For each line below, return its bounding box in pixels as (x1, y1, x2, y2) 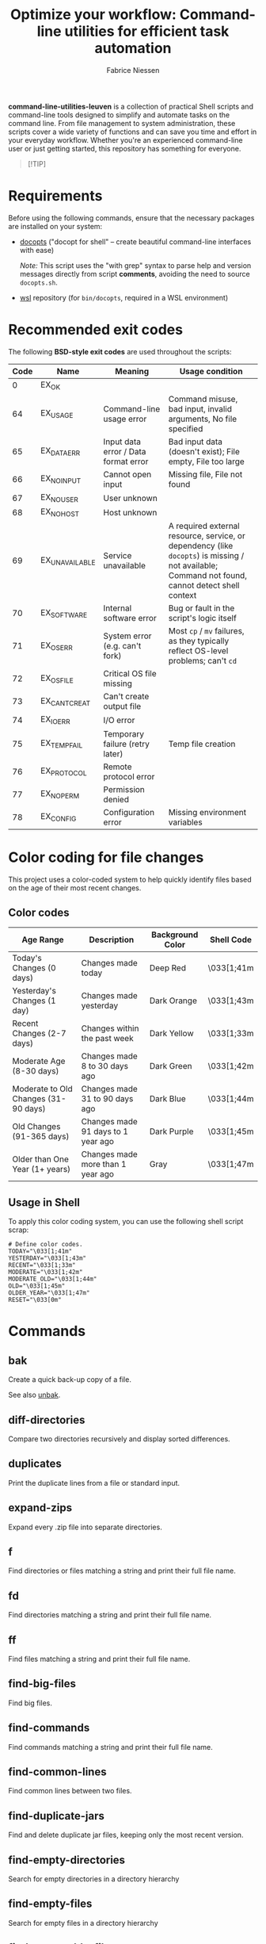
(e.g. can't (103, 641, 142, 652)
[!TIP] (27, 159, 46, 168)
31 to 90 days (81, 1093, 134, 1104)
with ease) (19, 245, 55, 254)
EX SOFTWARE (40, 607, 88, 619)
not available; (168, 561, 218, 572)
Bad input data (168, 436, 223, 447)
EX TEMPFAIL (40, 737, 83, 750)
